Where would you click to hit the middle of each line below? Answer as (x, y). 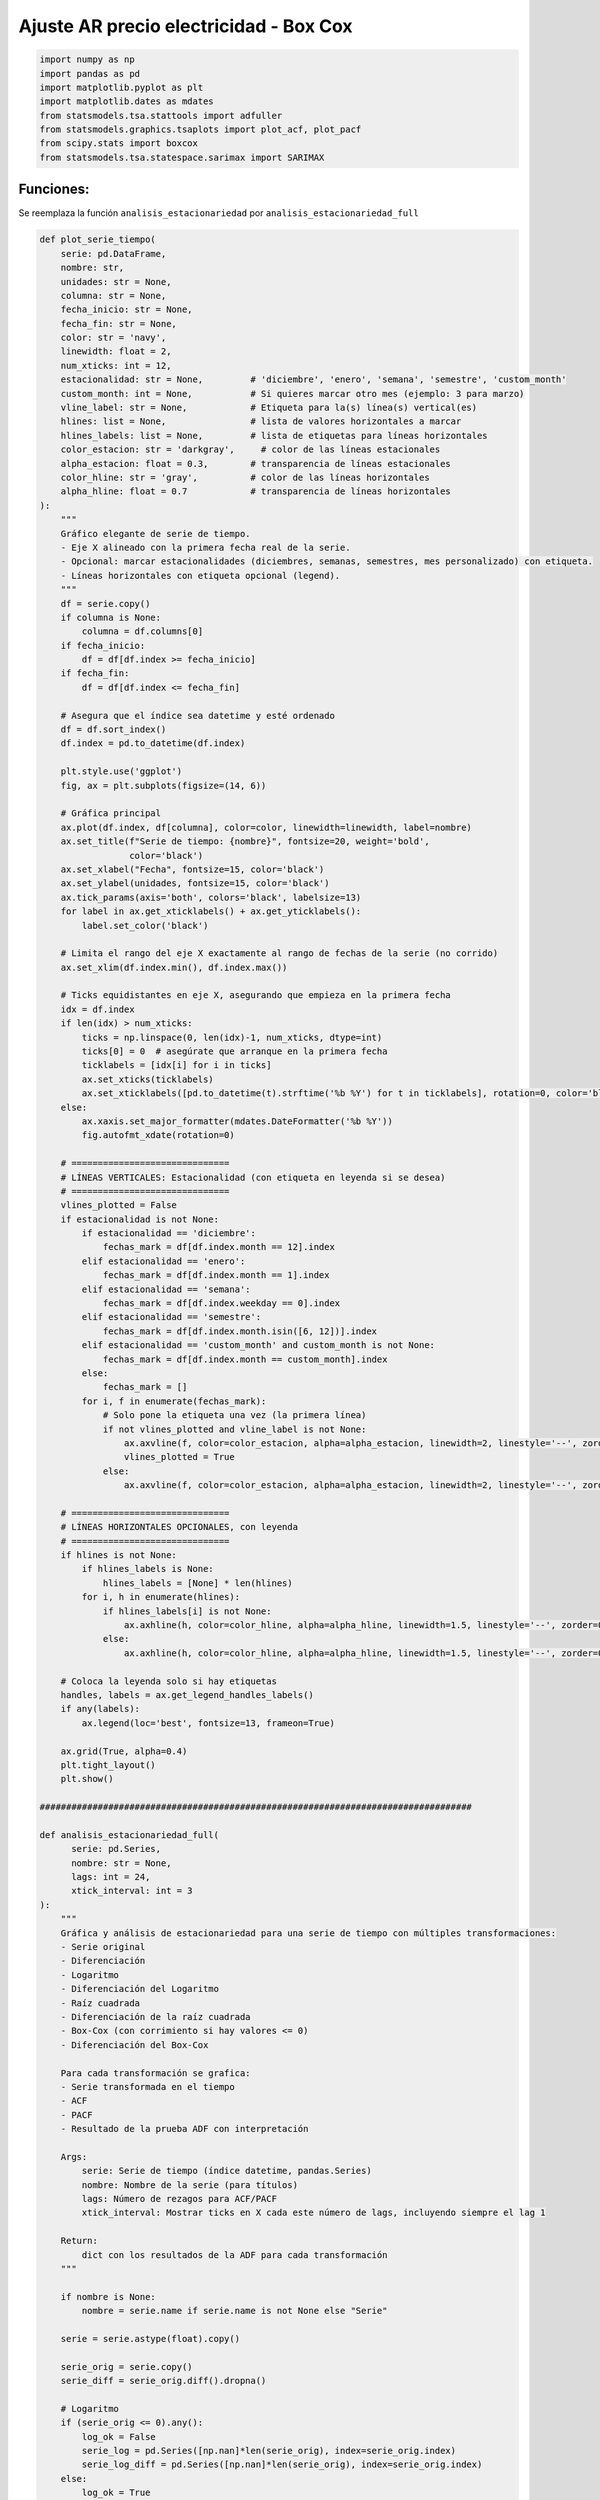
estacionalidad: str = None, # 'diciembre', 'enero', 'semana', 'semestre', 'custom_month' (313, 379)
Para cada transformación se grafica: (155, 2073)
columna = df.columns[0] (142, 631)
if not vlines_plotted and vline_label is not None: (234, 1429)
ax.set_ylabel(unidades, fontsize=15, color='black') (195, 883)
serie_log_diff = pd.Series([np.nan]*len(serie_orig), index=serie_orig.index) (282, 2464)
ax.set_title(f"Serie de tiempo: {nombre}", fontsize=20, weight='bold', (245, 841)
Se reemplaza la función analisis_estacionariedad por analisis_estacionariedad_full (218, 213)
